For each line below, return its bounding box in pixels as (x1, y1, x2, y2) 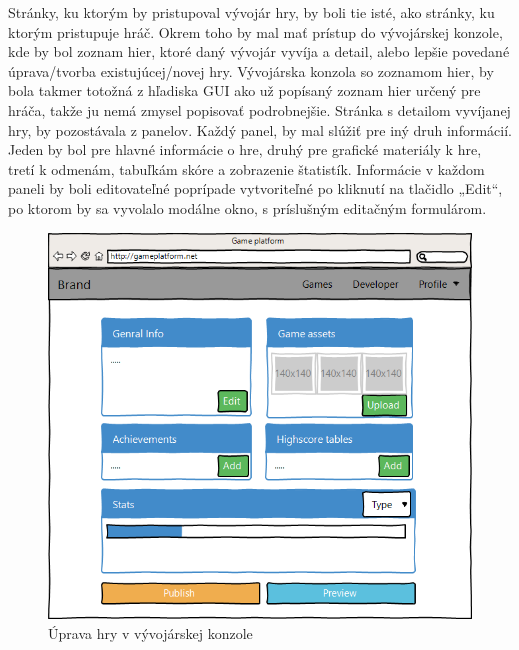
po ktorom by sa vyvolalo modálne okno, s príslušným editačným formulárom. (8, 197, 487, 218)
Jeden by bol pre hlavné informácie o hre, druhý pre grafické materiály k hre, (8, 139, 482, 160)
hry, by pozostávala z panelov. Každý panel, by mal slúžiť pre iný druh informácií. (8, 119, 512, 140)
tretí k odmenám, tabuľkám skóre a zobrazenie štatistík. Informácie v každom (8, 158, 485, 179)
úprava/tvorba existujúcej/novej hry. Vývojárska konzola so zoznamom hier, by (8, 60, 494, 81)
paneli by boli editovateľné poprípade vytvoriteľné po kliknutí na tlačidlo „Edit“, (8, 178, 503, 199)
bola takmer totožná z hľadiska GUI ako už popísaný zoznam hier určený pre (8, 80, 481, 101)
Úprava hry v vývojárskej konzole (48, 623, 253, 644)
